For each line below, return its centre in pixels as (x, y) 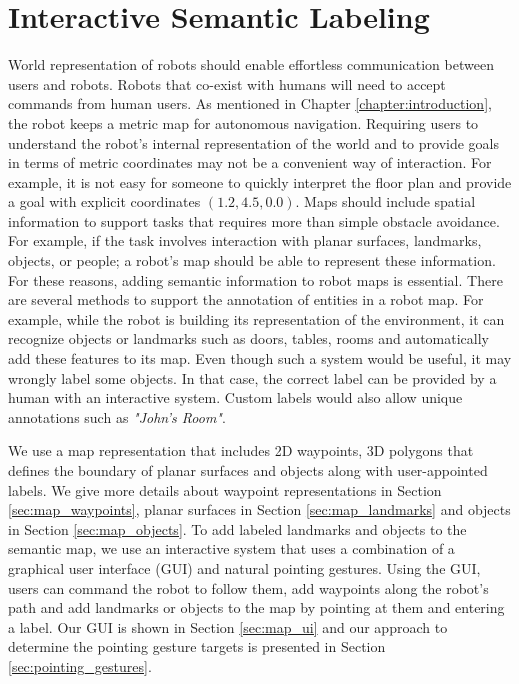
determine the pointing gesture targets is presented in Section (197, 646)
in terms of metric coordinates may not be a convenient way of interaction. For (250, 162)
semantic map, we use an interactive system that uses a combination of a (231, 548)
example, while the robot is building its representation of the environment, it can (256, 318)
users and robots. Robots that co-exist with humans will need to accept (227, 83)
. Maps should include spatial (385, 201)
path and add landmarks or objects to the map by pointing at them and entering (256, 607)
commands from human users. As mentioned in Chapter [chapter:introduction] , (250, 103)
